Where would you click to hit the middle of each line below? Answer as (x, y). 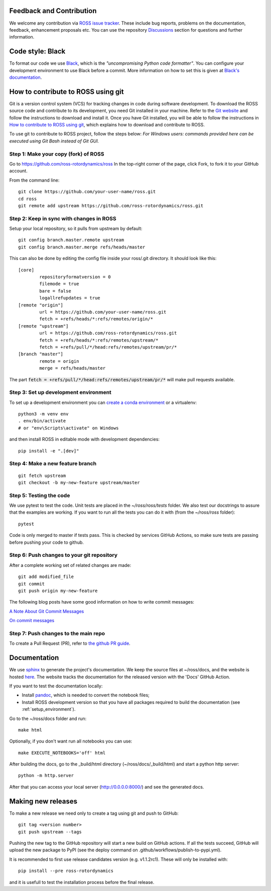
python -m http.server (46, 776)
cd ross (28, 199)
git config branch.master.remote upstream (71, 240)
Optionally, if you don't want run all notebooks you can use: (71, 741)
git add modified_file (46, 577)
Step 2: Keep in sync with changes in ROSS (63, 218)
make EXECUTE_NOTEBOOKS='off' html (62, 753)
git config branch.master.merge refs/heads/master (82, 247)
